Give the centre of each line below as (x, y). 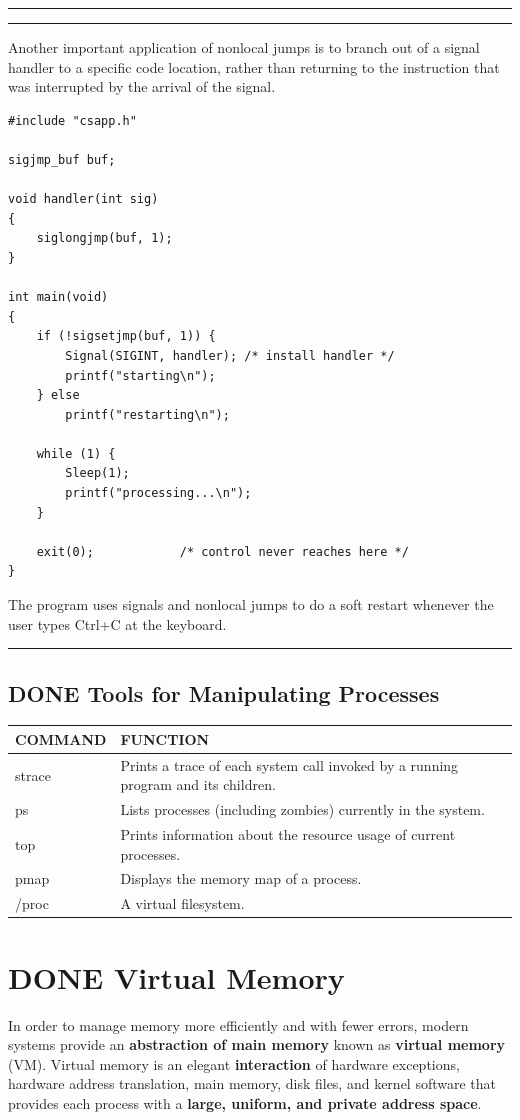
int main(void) (58, 297)
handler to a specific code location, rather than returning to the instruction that (254, 66)
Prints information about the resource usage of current (288, 834)
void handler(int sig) (83, 199)
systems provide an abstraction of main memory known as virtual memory (257, 1044)
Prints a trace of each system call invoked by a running (289, 764)
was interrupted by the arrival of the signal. (142, 86)
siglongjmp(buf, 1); (104, 238)
